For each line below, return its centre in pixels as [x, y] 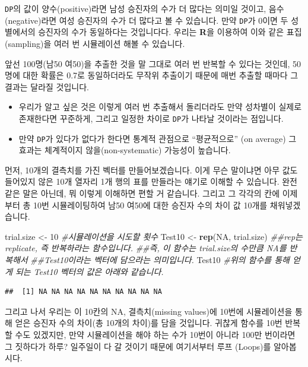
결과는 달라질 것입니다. [47, 86]
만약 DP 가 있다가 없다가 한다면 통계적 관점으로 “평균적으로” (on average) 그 [158, 138]
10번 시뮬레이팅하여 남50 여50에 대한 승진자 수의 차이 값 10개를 [150, 205]
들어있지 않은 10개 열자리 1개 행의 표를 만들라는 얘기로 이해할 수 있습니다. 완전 [151, 181]
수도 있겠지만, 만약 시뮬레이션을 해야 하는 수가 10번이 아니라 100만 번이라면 [155, 334]
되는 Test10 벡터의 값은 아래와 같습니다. [89, 271]
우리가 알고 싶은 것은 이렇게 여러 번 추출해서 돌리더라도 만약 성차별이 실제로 [160, 107]
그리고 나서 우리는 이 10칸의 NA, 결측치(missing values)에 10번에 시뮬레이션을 [149, 311]
